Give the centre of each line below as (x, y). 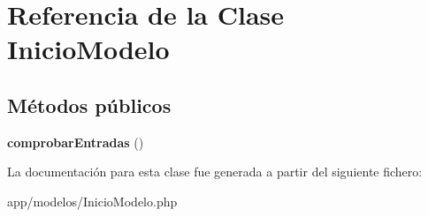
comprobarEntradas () (76, 142)
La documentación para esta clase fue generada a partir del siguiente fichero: (215, 172)
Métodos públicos (89, 105)
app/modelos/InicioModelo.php (92, 201)
